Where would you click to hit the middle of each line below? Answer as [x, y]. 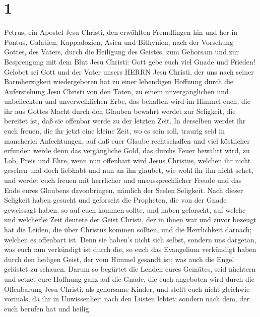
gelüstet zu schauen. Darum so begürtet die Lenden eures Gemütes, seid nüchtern [130, 269]
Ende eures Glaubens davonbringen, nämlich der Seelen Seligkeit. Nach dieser [124, 190]
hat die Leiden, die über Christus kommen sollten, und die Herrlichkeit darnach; [128, 229]
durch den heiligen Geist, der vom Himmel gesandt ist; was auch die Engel [119, 259]
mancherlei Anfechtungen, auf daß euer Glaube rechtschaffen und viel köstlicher [127, 140]
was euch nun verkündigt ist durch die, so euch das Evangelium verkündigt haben [130, 249]
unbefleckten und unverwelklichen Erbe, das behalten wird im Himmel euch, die [127, 101]
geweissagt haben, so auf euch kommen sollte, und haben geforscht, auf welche [125, 209]
